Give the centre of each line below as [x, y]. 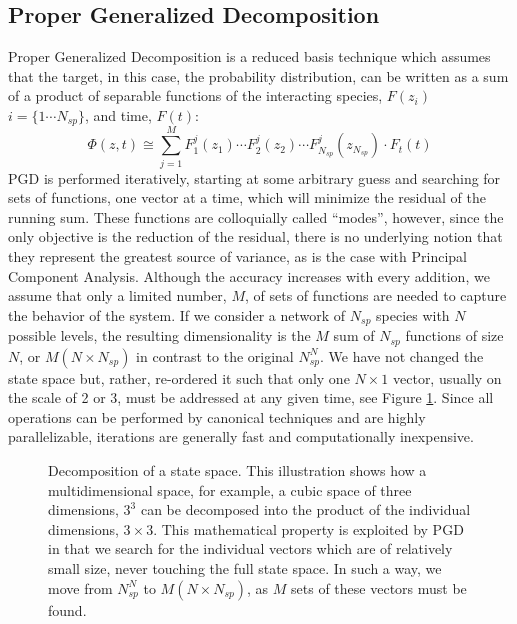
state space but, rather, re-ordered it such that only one [179, 377]
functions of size [454, 335]
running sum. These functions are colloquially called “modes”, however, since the [256, 216]
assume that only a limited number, [117, 295]
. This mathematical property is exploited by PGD [308, 528]
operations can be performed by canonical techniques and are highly [217, 416]
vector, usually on [447, 377]
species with [413, 314]
